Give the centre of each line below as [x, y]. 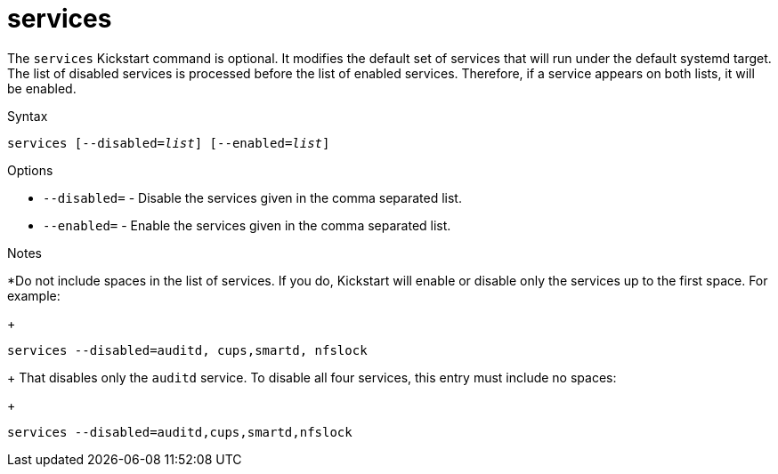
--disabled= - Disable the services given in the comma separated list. [252, 197]
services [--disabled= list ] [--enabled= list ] [169, 143]
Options [30, 170]
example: [34, 295]
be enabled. [42, 88]
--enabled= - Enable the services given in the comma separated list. [247, 225]
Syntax [28, 116]
